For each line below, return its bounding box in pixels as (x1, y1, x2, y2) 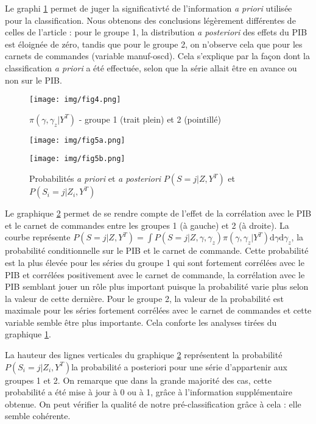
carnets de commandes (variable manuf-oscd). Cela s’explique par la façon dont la (5, 49, 310, 62)
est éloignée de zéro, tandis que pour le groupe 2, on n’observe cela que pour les (5, 37, 303, 50)
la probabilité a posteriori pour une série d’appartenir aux (71, 360, 287, 373)
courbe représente (5, 231, 71, 243)
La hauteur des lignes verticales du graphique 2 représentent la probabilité (5, 348, 283, 361)
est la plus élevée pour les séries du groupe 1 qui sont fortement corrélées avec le (5, 256, 304, 268)
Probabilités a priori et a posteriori (29, 172, 161, 185)
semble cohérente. (5, 409, 71, 422)
